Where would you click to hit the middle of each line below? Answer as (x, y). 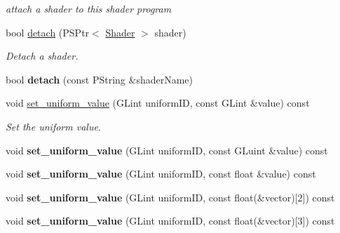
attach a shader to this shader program (89, 8)
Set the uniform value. (54, 126)
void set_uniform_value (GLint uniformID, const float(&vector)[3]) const (170, 221)
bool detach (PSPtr (48, 32)
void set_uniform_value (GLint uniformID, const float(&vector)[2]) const (170, 197)
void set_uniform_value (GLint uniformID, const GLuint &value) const (167, 150)
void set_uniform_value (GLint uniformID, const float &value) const (161, 174)
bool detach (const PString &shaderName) (100, 79)
